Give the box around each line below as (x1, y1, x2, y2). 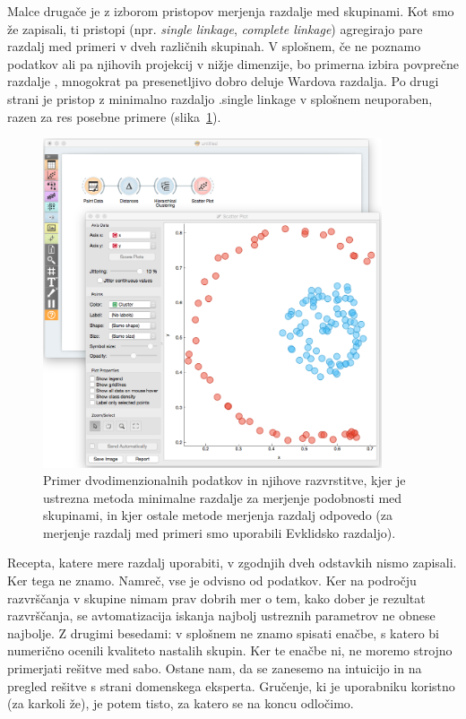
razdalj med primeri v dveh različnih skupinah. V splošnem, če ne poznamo (7, 37, 421, 56)
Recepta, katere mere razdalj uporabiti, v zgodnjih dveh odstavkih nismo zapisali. (7, 553, 457, 572)
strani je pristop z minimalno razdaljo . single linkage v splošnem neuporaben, (7, 89, 433, 108)
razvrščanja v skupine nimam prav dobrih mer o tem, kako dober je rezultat (7, 588, 426, 607)
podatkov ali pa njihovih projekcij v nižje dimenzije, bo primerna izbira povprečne (7, 54, 459, 73)
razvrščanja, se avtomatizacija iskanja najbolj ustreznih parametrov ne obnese (7, 606, 436, 625)
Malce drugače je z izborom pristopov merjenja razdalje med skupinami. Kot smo (7, 2, 454, 20)
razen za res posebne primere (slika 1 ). (7, 107, 221, 126)
